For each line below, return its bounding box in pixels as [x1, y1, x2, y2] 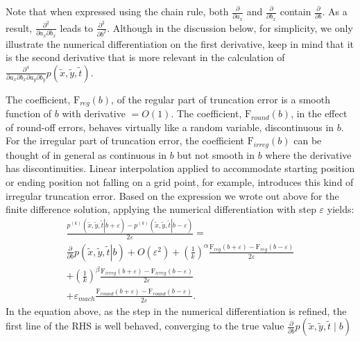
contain [280, 4, 311, 18]
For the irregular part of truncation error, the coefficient [6, 133, 244, 148]
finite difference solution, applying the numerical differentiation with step [6, 202, 316, 216]
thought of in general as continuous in [6, 147, 166, 162]
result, [6, 20, 33, 35]
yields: [327, 202, 354, 216]
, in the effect [291, 106, 348, 121]
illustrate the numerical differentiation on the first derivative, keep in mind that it [6, 36, 354, 51]
